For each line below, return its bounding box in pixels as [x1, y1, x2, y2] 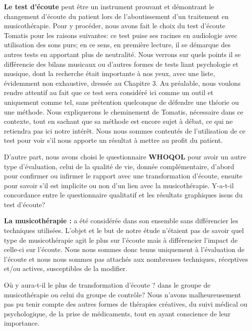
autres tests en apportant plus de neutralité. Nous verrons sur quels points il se [4, 49, 241, 59]
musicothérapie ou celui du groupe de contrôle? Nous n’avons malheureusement [4, 289, 241, 299]
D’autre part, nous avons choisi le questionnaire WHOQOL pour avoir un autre [4, 151, 247, 161]
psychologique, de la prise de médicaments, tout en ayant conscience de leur [4, 308, 231, 318]
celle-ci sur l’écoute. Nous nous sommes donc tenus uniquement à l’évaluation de [4, 244, 245, 254]
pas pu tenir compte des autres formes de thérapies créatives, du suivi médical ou [4, 299, 248, 309]
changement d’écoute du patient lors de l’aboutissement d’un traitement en [4, 11, 229, 21]
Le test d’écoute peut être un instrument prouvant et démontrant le [4, 1, 214, 11]
